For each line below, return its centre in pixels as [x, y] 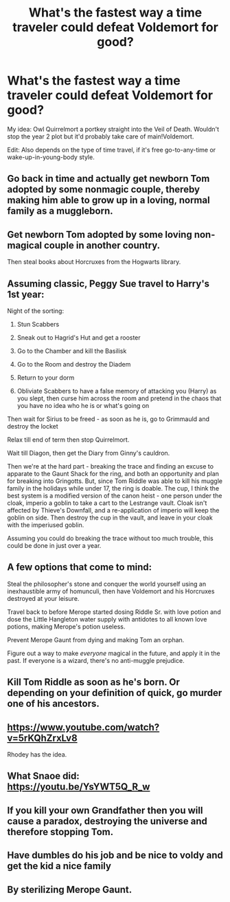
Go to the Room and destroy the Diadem [74, 364]
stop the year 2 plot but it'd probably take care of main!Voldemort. [101, 136]
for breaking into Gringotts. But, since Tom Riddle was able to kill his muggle [115, 481]
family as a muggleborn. [60, 211]
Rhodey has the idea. [37, 754]
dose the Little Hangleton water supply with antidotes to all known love [107, 619]
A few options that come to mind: [80, 567]
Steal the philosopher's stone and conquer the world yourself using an [107, 584]
